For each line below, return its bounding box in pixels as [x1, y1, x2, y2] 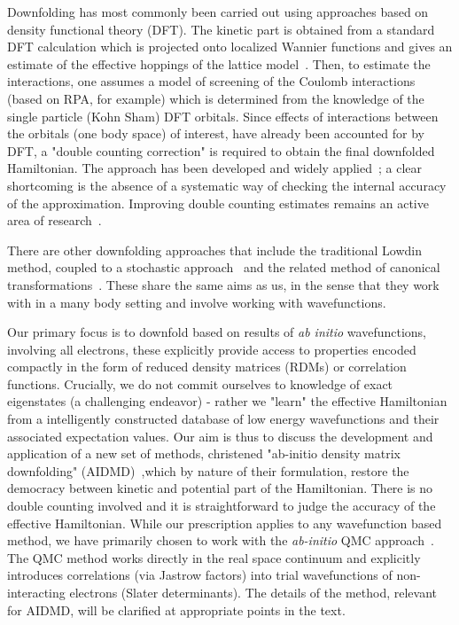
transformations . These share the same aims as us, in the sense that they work [7, 275, 440, 293]
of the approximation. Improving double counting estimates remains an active [7, 193, 429, 212]
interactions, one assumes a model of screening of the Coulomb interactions [7, 72, 416, 90]
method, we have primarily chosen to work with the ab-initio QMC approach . [7, 531, 434, 550]
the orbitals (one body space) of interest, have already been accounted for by [7, 124, 424, 143]
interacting [7, 583, 66, 601]
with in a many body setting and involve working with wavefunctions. [7, 293, 386, 311]
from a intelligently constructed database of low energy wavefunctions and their [7, 410, 440, 428]
